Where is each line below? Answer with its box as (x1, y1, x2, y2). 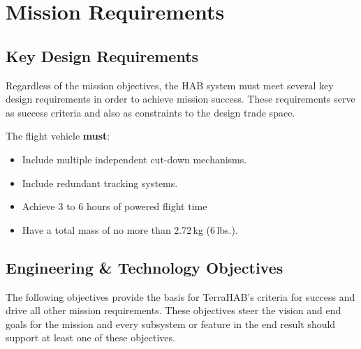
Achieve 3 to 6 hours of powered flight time (22, 199, 207, 214)
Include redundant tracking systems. (22, 175, 178, 190)
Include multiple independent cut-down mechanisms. (22, 151, 247, 166)
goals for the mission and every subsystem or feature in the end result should (6, 316, 336, 331)
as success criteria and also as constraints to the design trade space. (6, 105, 295, 119)
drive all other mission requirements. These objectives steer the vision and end (6, 303, 341, 318)
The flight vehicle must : (6, 128, 110, 143)
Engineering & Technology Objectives (6, 256, 283, 278)
